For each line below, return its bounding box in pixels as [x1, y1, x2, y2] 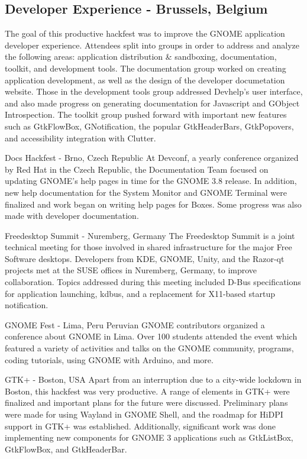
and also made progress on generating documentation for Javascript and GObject [5, 96, 300, 109]
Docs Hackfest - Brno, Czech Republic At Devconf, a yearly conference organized [5, 151, 299, 164]
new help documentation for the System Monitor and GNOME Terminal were [5, 186, 287, 198]
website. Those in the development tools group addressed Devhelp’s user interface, [5, 85, 303, 98]
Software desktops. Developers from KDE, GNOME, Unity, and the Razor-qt [5, 252, 285, 264]
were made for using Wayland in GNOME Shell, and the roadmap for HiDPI [5, 408, 283, 421]
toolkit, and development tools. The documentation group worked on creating [5, 62, 286, 74]
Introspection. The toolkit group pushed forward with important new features [5, 108, 287, 121]
